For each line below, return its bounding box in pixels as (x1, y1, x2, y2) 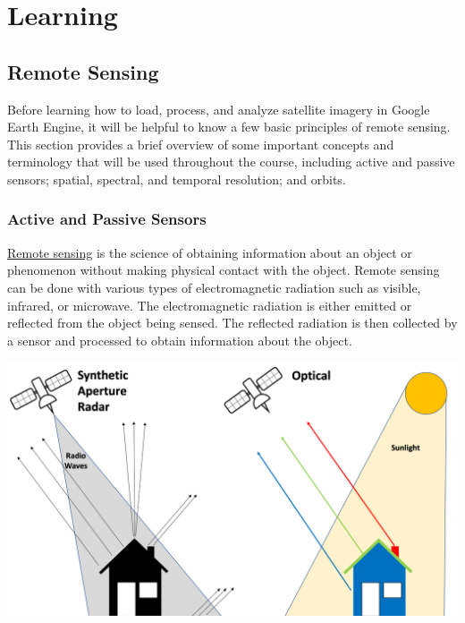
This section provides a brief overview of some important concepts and (7, 134, 394, 153)
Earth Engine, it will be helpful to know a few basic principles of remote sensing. (7, 117, 451, 136)
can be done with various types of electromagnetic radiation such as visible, (7, 277, 421, 296)
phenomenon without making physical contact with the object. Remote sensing (7, 260, 440, 279)
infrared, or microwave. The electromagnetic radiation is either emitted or (7, 295, 412, 314)
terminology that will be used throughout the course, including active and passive (7, 152, 455, 171)
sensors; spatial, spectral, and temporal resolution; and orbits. (7, 169, 346, 188)
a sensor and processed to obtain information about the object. (7, 330, 352, 349)
